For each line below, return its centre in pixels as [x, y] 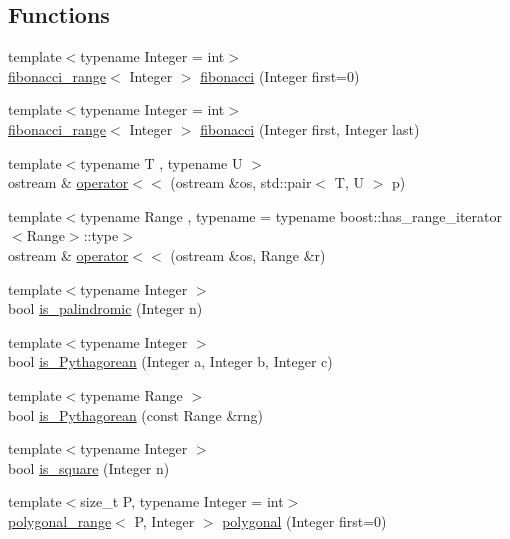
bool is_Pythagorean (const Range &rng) [135, 414]
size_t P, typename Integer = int [182, 501]
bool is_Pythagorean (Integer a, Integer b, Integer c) [170, 361]
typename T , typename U [161, 162]
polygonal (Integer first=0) [304, 520]
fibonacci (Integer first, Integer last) [310, 128]
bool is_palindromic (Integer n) [105, 308]
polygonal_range [60, 520]
